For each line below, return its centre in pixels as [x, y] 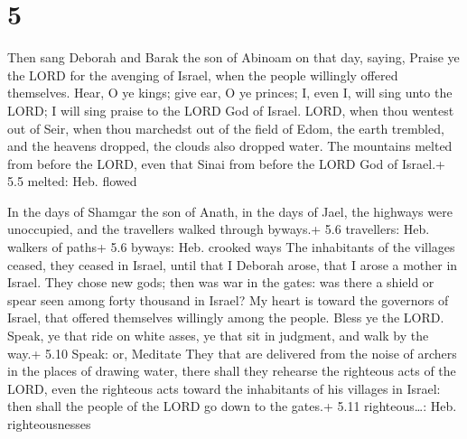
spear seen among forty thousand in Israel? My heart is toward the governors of [228, 299]
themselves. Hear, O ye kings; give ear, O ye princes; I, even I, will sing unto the [230, 93]
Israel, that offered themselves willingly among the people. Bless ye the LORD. [226, 318]
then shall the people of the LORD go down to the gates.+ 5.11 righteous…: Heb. [232, 406]
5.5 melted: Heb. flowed [72, 181]
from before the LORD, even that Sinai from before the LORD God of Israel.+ [226, 163]
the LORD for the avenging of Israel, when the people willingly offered [203, 75]
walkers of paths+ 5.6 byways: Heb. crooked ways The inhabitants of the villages [231, 247]
